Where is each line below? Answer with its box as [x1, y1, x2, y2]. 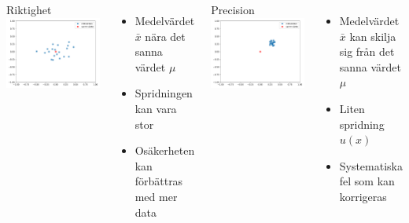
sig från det [339, 43, 395, 60]
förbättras [134, 173, 183, 189]
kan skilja [349, 27, 396, 44]
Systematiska [339, 157, 403, 174]
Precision [211, 2, 255, 17]
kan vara [134, 100, 177, 116]
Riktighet [6, 2, 52, 17]
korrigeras [339, 188, 387, 204]
